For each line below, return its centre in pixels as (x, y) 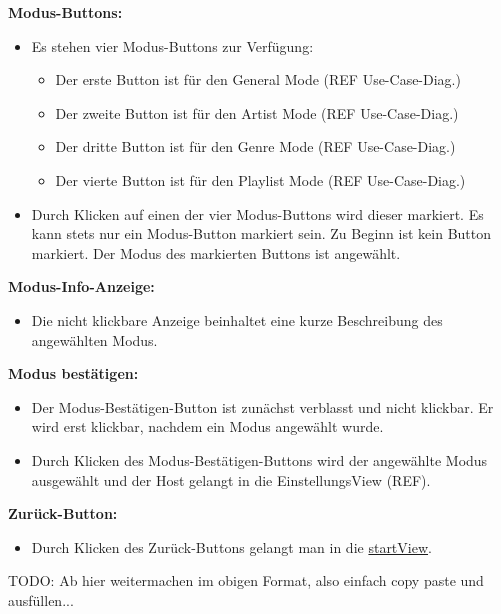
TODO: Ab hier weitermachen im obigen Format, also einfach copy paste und (246, 580)
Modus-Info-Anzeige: (81, 286)
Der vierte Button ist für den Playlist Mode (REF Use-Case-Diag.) (260, 179)
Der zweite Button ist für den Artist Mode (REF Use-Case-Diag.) (257, 112)
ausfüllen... (41, 599)
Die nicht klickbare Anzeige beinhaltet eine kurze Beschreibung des (237, 319)
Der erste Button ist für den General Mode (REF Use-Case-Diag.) (258, 79)
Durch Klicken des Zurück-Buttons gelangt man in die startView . (231, 546)
